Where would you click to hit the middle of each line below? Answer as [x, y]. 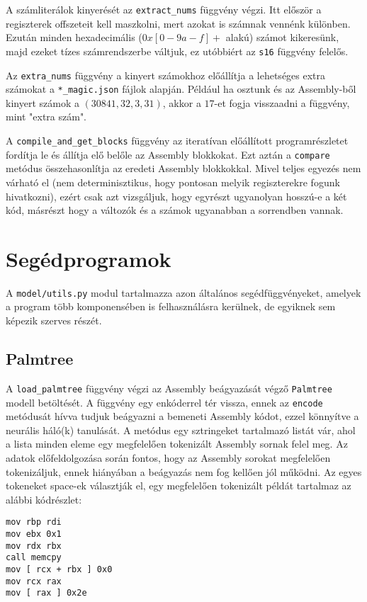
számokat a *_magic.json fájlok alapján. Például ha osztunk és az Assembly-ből [181, 89]
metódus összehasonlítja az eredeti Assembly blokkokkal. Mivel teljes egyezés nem [183, 168]
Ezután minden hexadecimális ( [74, 37]
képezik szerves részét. [54, 320]
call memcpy [34, 558]
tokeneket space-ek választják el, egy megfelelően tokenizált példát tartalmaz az [179, 485]
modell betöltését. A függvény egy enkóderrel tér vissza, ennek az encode [164, 402]
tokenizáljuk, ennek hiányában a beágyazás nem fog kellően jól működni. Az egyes [184, 471]
